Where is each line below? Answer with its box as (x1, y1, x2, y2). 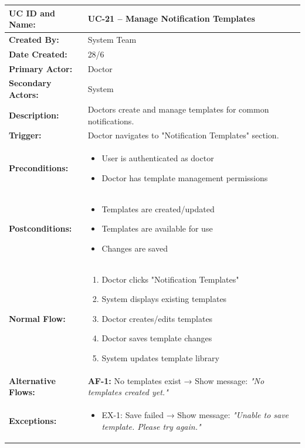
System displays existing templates (101, 293, 227, 305)
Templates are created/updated (101, 202, 215, 215)
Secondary (9, 77, 52, 89)
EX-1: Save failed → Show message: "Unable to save (101, 409, 289, 421)
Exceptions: (9, 415, 57, 427)
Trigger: (9, 129, 42, 141)
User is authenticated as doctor (101, 152, 214, 164)
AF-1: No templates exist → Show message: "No (87, 374, 265, 386)
